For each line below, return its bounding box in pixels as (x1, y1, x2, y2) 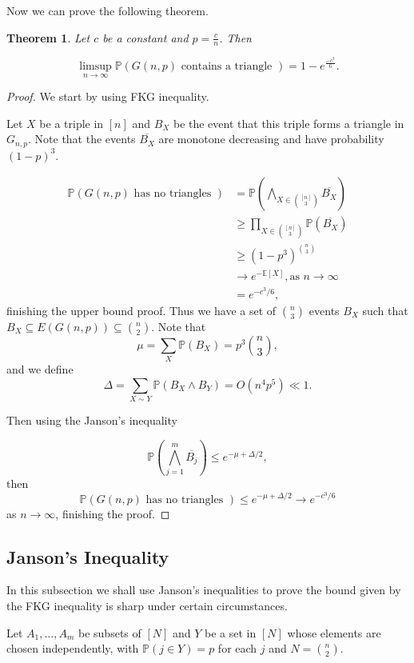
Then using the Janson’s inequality (6, 412, 177, 429)
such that (362, 302, 408, 318)
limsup (79, 60, 112, 72)
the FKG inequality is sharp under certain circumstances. (6, 597, 288, 613)
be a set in (205, 624, 257, 641)
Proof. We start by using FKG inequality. (6, 88, 209, 105)
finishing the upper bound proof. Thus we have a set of (6, 302, 277, 318)
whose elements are (287, 624, 381, 641)
